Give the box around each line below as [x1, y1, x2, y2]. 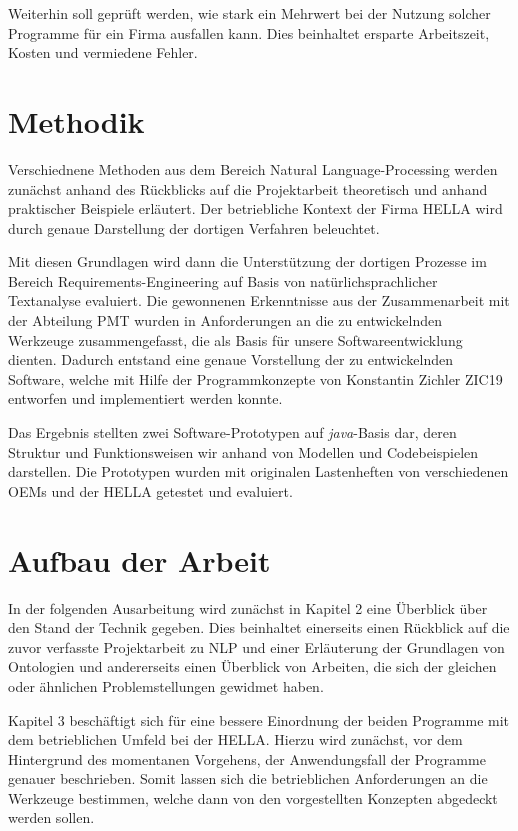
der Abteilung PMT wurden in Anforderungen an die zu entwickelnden [8, 310, 443, 331]
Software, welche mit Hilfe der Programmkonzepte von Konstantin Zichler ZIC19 [8, 368, 503, 389]
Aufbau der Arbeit [8, 539, 271, 580]
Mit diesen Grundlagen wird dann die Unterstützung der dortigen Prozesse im [8, 251, 487, 272]
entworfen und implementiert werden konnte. [8, 388, 283, 409]
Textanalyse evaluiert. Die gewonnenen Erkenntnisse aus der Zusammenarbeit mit [8, 290, 510, 311]
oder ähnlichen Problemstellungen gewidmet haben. [8, 675, 324, 696]
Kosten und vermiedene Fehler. [8, 42, 198, 63]
